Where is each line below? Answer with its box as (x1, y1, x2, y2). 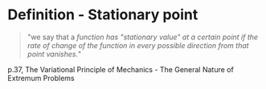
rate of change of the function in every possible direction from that (27, 40, 250, 50)
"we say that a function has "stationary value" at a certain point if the (27, 32, 259, 42)
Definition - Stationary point (7, 6, 198, 24)
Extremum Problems (7, 73, 76, 83)
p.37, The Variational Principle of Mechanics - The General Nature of (7, 64, 234, 74)
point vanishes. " (27, 49, 82, 59)
